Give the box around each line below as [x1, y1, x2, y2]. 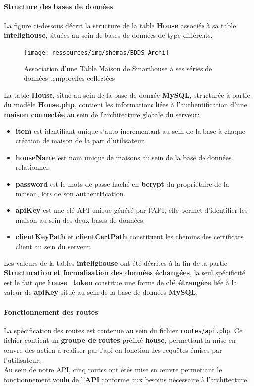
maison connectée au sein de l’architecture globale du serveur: [4, 109, 200, 120]
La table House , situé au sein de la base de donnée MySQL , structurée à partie [4, 89, 250, 100]
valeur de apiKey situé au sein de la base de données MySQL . [4, 287, 198, 297]
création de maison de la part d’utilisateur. [15, 135, 146, 146]
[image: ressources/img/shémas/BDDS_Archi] [24, 49, 169, 56]
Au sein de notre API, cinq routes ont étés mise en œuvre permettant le [4, 364, 222, 375]
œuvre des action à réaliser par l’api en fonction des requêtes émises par [4, 344, 222, 355]
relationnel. [15, 162, 50, 172]
